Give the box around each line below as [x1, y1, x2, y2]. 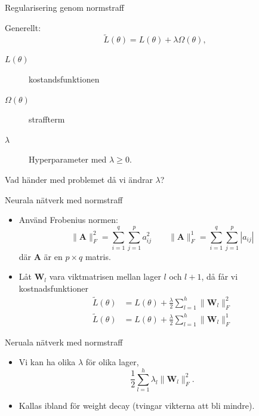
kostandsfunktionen [29, 73, 100, 85]
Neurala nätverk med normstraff [5, 193, 123, 206]
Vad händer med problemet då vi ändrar [5, 173, 153, 185]
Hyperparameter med [29, 153, 107, 166]
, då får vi [201, 270, 238, 283]
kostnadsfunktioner [18, 282, 88, 295]
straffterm [29, 113, 65, 126]
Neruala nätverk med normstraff [5, 335, 123, 348]
